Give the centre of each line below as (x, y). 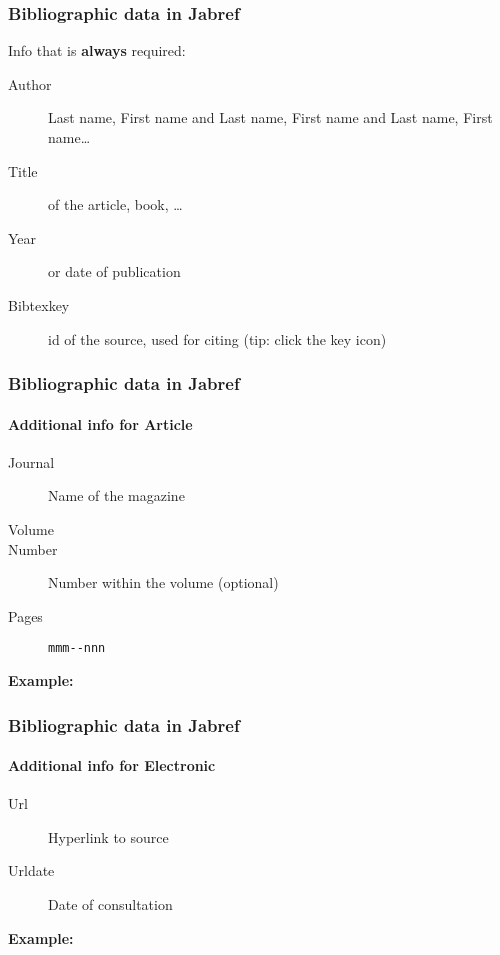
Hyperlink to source (108, 836)
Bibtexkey (39, 304)
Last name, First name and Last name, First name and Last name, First (270, 117)
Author (30, 83)
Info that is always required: (97, 50)
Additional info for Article (100, 423)
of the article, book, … (115, 204)
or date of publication (114, 271)
